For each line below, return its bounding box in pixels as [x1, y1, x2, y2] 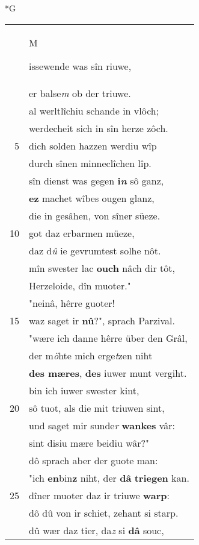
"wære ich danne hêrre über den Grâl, [29, 330, 188, 345]
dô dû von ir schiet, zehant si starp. [29, 505, 179, 520]
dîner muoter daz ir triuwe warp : [29, 488, 170, 502]
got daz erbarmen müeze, [29, 225, 135, 240]
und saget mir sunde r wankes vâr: [29, 418, 176, 432]
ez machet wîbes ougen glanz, [29, 191, 155, 205]
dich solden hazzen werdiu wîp [29, 138, 157, 153]
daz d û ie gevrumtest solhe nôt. [29, 243, 161, 257]
